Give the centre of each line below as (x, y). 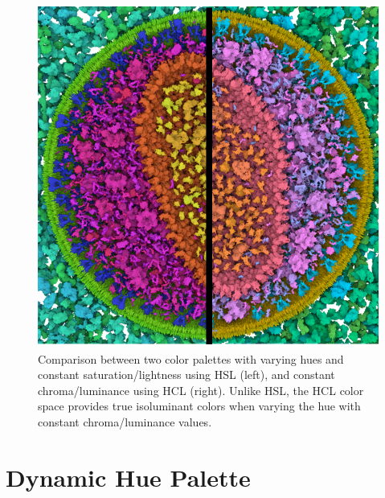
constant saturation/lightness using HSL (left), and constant (186, 375)
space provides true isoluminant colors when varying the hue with (199, 406)
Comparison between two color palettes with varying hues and (191, 358)
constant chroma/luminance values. (125, 421)
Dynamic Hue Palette (128, 477)
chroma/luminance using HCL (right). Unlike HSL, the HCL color (201, 390)
